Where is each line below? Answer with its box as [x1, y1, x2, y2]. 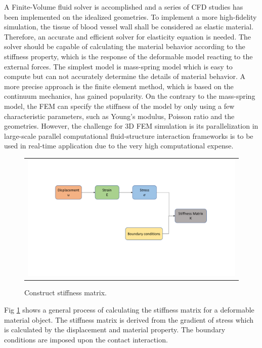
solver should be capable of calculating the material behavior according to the [4, 41, 245, 52]
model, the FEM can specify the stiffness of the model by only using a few [4, 100, 235, 111]
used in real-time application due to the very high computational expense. [4, 140, 234, 151]
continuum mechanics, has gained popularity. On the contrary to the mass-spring [4, 91, 255, 101]
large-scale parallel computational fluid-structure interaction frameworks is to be [4, 130, 253, 141]
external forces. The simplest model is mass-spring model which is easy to [4, 61, 233, 71]
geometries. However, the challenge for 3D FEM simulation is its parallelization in [4, 121, 258, 131]
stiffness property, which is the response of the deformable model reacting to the [4, 51, 253, 61]
